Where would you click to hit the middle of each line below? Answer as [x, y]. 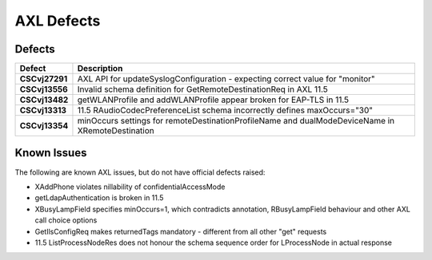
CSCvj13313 [43, 110]
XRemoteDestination [116, 131]
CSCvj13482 [44, 100]
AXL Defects [58, 21]
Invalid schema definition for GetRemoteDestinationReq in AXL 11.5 [202, 89]
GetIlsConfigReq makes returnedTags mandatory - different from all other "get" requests [181, 231]
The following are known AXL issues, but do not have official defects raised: [140, 172]
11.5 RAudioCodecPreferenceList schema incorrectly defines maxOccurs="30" [225, 110]
